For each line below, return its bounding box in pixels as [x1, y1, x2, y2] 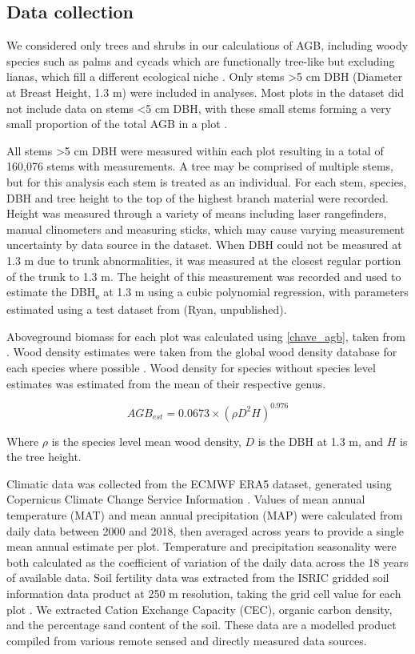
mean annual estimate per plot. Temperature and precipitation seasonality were [6, 538, 397, 555]
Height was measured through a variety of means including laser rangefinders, [6, 205, 387, 222]
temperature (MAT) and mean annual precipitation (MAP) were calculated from [6, 507, 403, 524]
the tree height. [6, 448, 82, 465]
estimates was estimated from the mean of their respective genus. [6, 375, 326, 391]
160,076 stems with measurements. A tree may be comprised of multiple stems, [6, 158, 393, 175]
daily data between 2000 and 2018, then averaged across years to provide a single [6, 522, 405, 539]
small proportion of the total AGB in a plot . [6, 115, 228, 132]
